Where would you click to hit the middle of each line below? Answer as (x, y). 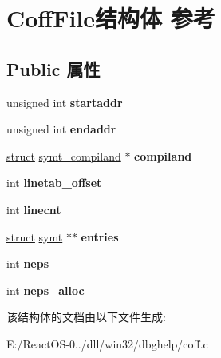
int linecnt (34, 209)
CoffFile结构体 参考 (111, 18)
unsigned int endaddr (61, 129)
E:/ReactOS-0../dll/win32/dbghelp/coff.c (107, 343)
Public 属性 (53, 68)
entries (100, 236)
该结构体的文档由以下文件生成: (86, 317)
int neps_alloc (45, 290)
